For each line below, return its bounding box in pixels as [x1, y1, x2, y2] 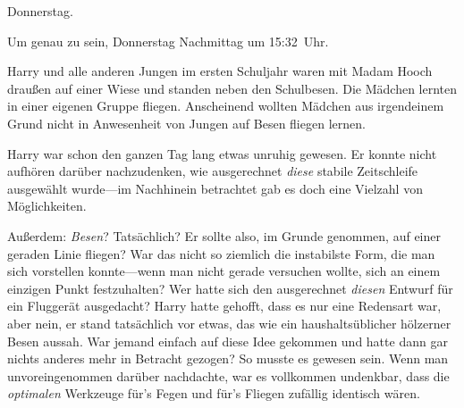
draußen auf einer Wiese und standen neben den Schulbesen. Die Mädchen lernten [7, 79, 458, 97]
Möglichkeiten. [7, 196, 87, 215]
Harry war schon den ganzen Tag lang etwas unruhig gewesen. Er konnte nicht [7, 144, 437, 162]
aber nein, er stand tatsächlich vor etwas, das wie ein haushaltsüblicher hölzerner [7, 313, 451, 332]
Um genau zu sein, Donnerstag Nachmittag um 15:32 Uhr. [7, 31, 329, 50]
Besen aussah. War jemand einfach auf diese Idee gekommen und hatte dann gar [7, 331, 448, 350]
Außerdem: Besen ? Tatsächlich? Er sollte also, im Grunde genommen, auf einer [7, 226, 442, 245]
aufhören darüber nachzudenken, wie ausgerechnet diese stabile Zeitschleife [7, 162, 418, 180]
